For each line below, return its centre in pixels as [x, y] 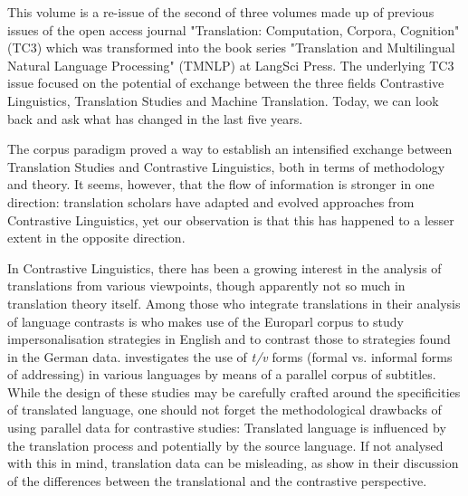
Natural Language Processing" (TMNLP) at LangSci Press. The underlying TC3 [231, 65]
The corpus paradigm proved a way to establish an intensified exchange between [230, 149]
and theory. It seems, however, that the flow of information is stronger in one [221, 184]
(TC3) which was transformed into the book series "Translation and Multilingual [231, 48]
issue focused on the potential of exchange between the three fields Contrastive [226, 83]
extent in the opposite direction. [96, 238]
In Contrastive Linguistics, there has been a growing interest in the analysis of [224, 267]
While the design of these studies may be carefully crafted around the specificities [234, 391]
